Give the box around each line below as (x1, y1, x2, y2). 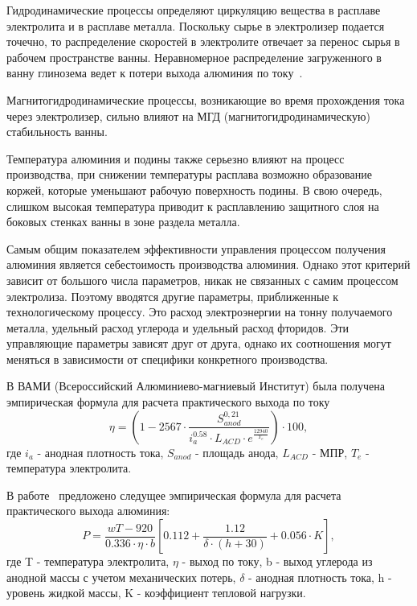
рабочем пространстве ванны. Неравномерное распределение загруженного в (6, 48, 382, 65)
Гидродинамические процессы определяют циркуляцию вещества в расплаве (6, 2, 381, 18)
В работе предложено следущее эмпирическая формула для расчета (6, 486, 341, 503)
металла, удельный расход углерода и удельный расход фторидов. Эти (6, 319, 349, 336)
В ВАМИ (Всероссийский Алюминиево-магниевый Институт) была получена (6, 377, 386, 394)
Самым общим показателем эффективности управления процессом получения (6, 240, 386, 257)
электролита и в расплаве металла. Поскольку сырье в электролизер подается (6, 17, 385, 34)
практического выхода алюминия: (6, 502, 170, 519)
